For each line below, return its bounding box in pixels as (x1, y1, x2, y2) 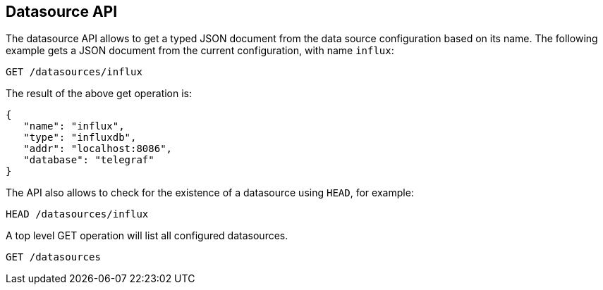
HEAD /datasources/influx (6, 208, 149, 220)
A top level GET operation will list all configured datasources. (6, 229, 288, 242)
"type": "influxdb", (23, 132, 137, 144)
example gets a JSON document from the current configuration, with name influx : (6, 44, 394, 57)
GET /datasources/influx (6, 66, 142, 78)
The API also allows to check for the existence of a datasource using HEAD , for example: (6, 187, 414, 199)
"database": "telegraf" (23, 154, 154, 166)
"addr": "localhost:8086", (23, 143, 173, 155)
